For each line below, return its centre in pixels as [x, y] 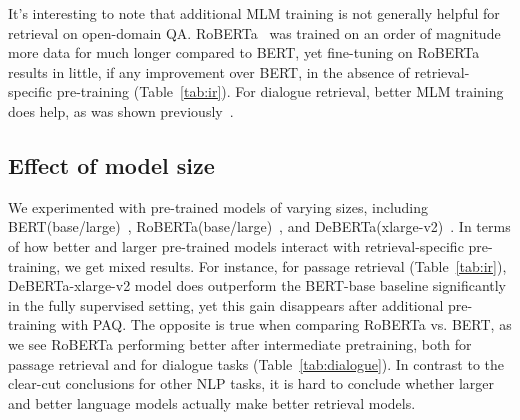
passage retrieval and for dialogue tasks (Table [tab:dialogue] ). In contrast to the [256, 363]
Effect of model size [111, 164]
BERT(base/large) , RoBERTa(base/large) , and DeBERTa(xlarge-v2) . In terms [259, 226]
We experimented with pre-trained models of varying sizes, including [218, 206]
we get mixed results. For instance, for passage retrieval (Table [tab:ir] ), [285, 265]
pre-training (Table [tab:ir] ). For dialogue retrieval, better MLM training [280, 91]
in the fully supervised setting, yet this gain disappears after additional [226, 304]
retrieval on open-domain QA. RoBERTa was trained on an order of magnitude [254, 32]
